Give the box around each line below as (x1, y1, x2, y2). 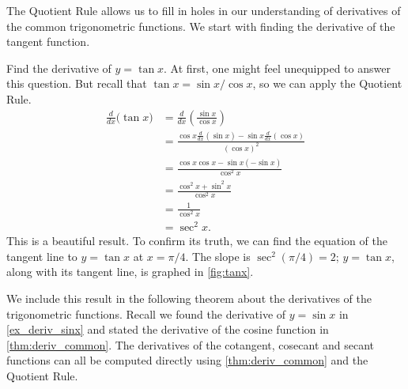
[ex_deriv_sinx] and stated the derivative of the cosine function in (6, 321, 329, 338)
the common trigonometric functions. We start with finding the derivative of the (6, 17, 395, 34)
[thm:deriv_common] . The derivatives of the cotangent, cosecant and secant (6, 336, 375, 353)
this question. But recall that (6, 75, 147, 92)
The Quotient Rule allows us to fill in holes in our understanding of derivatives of (6, 2, 401, 18)
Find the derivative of (6, 59, 111, 76)
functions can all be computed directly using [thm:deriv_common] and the (6, 352, 368, 368)
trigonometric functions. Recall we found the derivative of (6, 305, 286, 322)
